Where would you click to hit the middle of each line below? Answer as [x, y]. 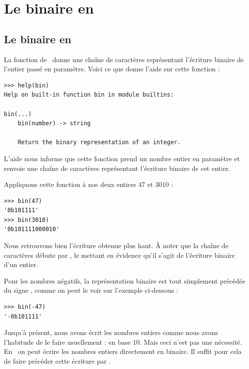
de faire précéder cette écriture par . [57, 361]
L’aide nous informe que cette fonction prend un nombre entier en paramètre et [122, 158]
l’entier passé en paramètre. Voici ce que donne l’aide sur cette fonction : [112, 69]
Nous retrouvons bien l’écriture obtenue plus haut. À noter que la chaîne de [116, 245]
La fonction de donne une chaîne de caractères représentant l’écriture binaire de [124, 59]
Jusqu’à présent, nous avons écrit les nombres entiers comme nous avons [111, 332]
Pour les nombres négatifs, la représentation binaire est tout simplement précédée [125, 280]
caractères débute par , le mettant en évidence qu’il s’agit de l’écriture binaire [119, 255]
